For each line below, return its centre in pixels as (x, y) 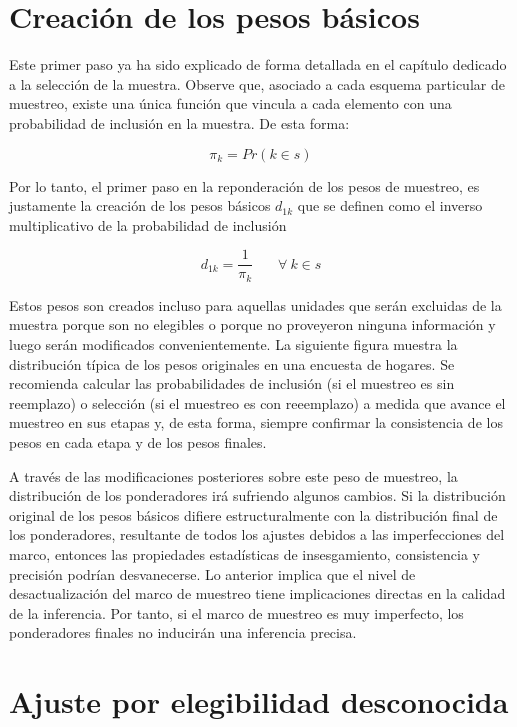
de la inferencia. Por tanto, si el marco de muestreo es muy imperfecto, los (236, 612)
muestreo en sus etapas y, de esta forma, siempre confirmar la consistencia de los (256, 422)
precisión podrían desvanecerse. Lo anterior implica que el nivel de (212, 573)
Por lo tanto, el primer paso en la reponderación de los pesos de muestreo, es (244, 185)
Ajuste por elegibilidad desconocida (259, 701)
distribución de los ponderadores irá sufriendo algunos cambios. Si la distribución (257, 495)
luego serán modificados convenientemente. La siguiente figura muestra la (233, 343)
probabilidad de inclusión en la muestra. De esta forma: (179, 122)
